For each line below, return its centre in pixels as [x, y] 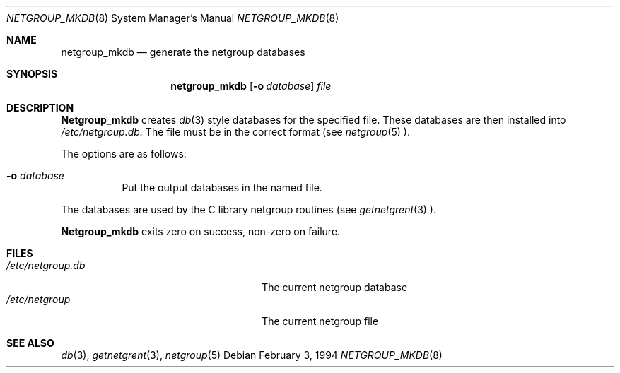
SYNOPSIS [32, 74]
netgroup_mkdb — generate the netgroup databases [183, 52]
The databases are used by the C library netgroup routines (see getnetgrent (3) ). [248, 209]
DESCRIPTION [40, 108]
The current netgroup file [320, 321]
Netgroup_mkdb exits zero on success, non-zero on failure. [201, 231]
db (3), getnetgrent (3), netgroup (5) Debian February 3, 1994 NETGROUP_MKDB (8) [252, 355]
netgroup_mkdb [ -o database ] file [251, 86]
